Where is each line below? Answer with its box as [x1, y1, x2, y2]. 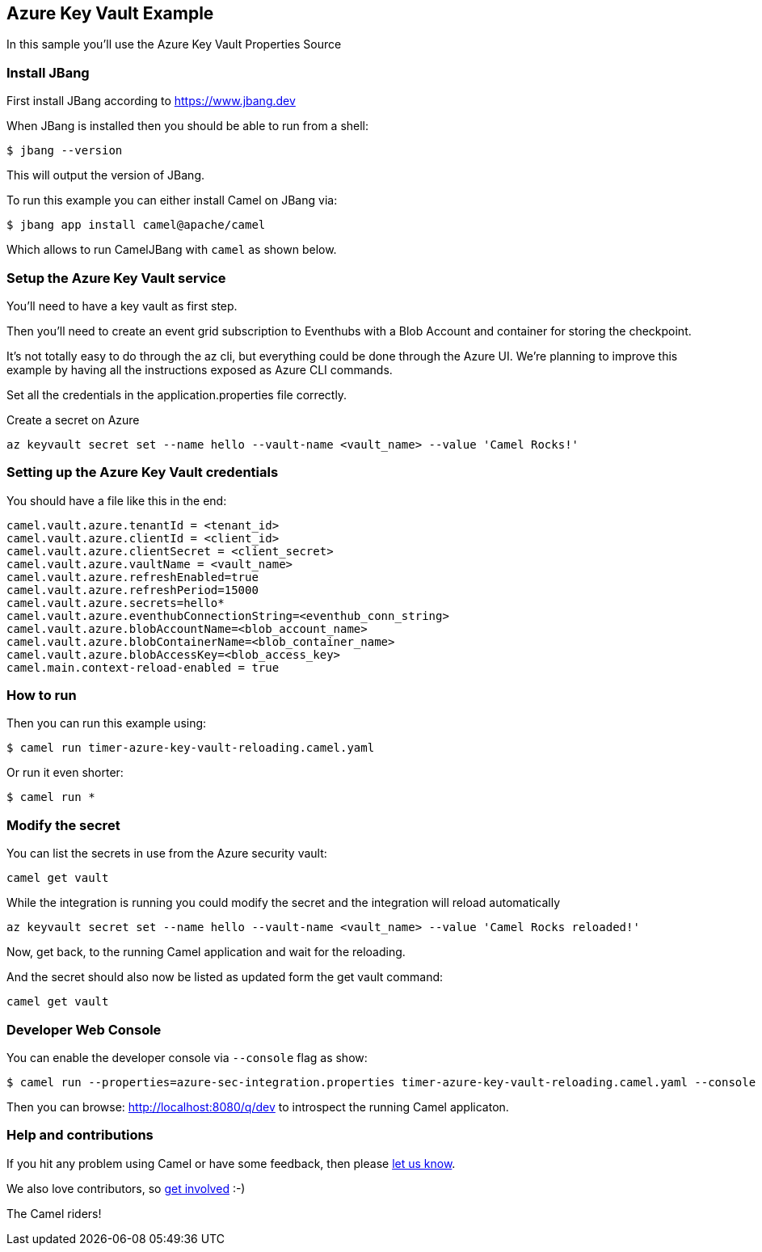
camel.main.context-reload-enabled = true [6, 660, 280, 674]
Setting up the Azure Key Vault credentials [6, 464, 279, 481]
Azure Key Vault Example [6, 3, 214, 23]
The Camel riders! [6, 1206, 102, 1220]
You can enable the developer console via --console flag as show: [6, 1050, 368, 1064]
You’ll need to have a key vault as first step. [6, 298, 238, 313]
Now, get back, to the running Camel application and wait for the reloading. [6, 945, 406, 959]
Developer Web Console [6, 1021, 162, 1038]
